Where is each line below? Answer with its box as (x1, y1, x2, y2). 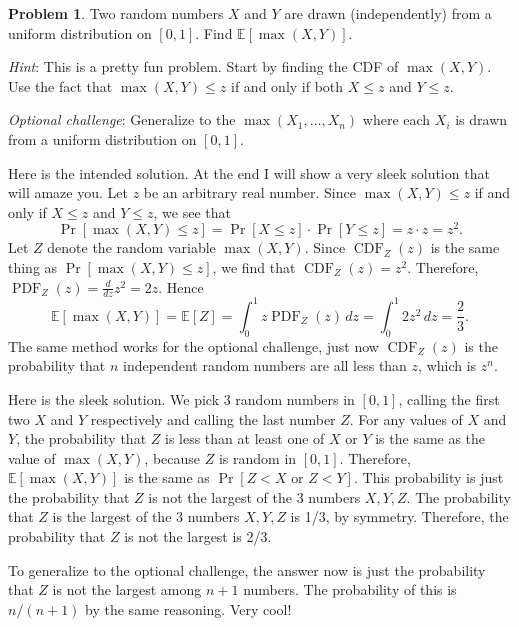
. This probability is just (353, 467, 504, 488)
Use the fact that (8, 75, 113, 96)
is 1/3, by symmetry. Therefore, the (290, 506, 509, 527)
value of (8, 447, 56, 468)
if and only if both (231, 75, 344, 96)
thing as (8, 257, 58, 278)
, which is (418, 355, 477, 376)
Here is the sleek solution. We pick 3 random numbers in (8, 388, 355, 409)
